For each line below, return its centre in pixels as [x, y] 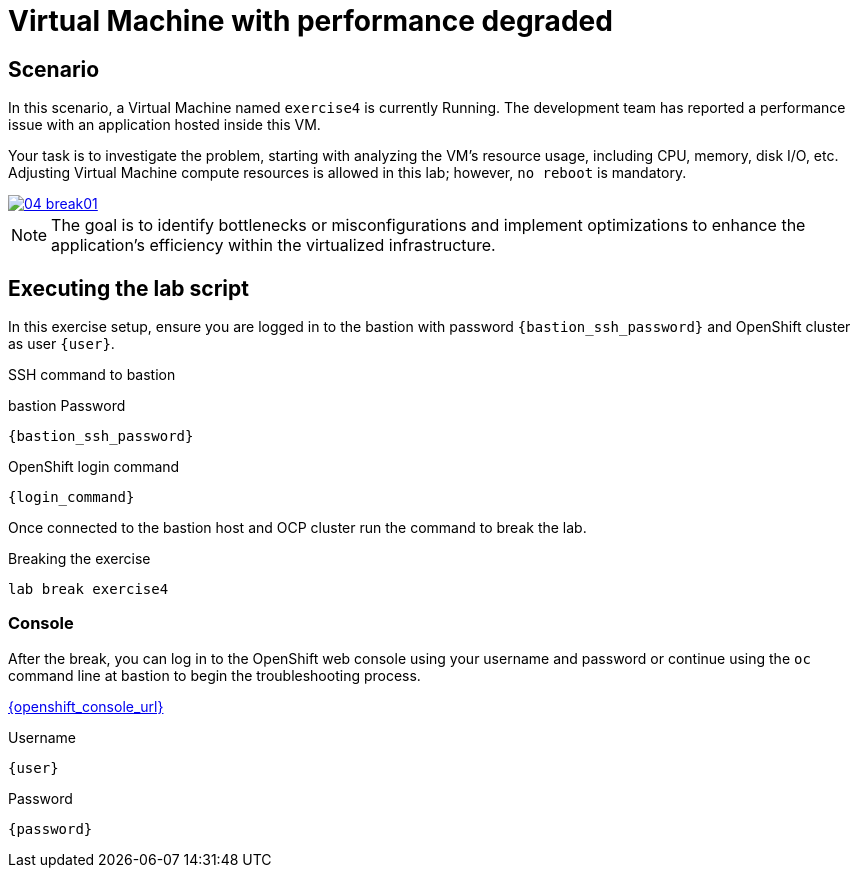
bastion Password [67, 406]
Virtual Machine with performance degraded [310, 21]
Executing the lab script [128, 288]
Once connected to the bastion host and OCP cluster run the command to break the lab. [297, 528]
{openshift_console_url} [86, 706]
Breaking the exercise [79, 559]
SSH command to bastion [92, 375]
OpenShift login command [94, 467]
